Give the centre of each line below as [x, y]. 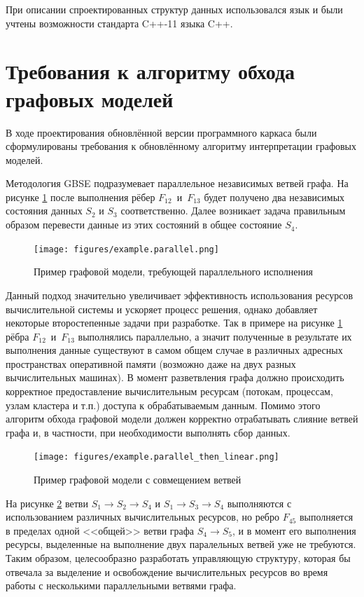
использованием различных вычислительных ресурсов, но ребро [142, 517]
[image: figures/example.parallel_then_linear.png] [156, 457]
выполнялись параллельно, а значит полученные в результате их [215, 336]
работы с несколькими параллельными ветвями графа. [121, 585]
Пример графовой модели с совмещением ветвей [138, 480]
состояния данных [44, 211]
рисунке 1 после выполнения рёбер [80, 197]
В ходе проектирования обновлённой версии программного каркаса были [161, 132]
